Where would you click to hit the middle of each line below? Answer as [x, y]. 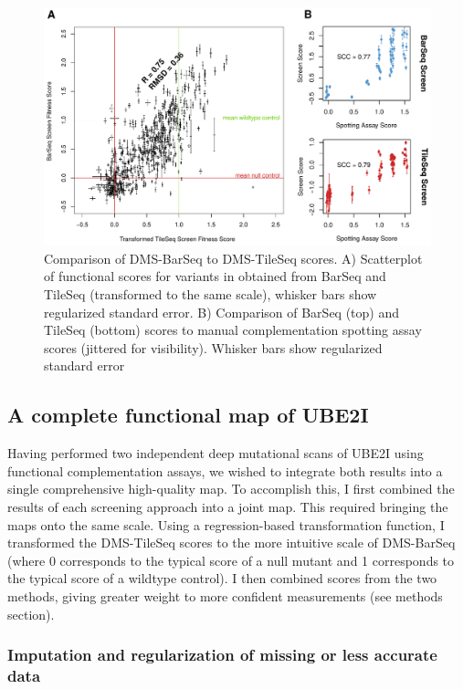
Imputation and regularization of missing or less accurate [222, 655]
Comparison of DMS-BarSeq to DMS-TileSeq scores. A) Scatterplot [233, 258]
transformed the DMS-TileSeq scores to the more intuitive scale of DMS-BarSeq [231, 543]
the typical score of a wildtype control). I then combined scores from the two [222, 578]
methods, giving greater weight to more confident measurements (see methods [225, 595]
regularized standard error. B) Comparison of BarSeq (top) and [222, 312]
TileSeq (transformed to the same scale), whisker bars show [210, 294]
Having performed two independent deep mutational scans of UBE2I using [216, 453]
